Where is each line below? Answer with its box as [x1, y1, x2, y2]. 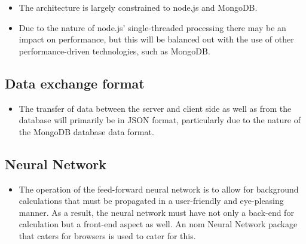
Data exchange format [5, 74, 145, 92]
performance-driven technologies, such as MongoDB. [19, 44, 210, 57]
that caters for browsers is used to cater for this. [19, 229, 196, 242]
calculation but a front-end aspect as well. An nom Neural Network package [19, 218, 298, 230]
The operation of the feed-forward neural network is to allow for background [19, 182, 299, 195]
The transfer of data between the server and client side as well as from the [19, 102, 292, 114]
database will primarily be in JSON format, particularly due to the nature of [19, 114, 301, 126]
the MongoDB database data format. [19, 125, 154, 138]
